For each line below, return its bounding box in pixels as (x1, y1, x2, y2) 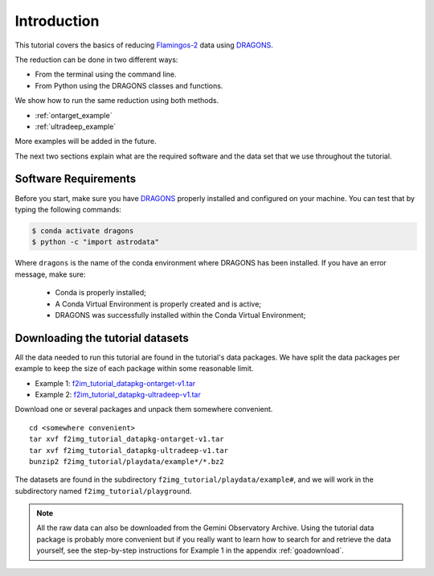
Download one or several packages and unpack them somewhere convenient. (14, 405, 273, 414)
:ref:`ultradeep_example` (35, 121, 117, 131)
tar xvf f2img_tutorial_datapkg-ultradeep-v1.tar (29, 446, 229, 455)
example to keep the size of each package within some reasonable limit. (14, 364, 254, 373)
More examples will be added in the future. (14, 137, 157, 146)
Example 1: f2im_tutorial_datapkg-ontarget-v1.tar (35, 378, 196, 388)
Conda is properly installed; (55, 288, 146, 298)
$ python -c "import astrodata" (31, 237, 160, 247)
